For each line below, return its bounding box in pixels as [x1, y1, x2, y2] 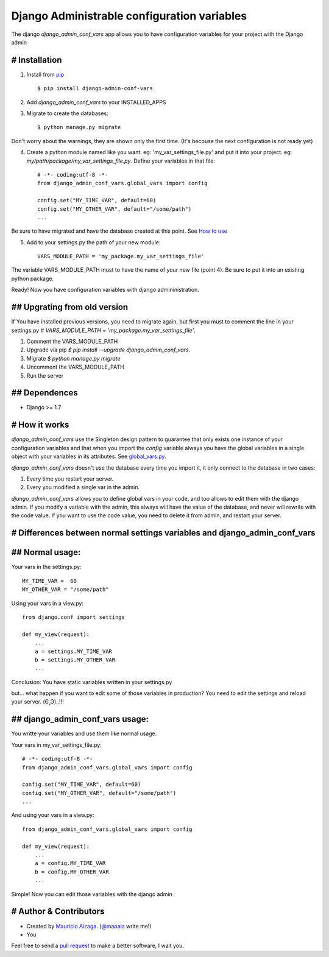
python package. [11, 275, 54, 282]
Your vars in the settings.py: [11, 563, 82, 571]
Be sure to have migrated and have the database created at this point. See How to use [11, 227, 228, 235]
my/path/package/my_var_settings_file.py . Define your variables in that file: [26, 157, 216, 164]
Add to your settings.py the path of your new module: [26, 238, 161, 246]
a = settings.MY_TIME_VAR [34, 648, 113, 655]
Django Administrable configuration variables [11, 9, 247, 23]
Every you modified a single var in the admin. [26, 484, 140, 491]
